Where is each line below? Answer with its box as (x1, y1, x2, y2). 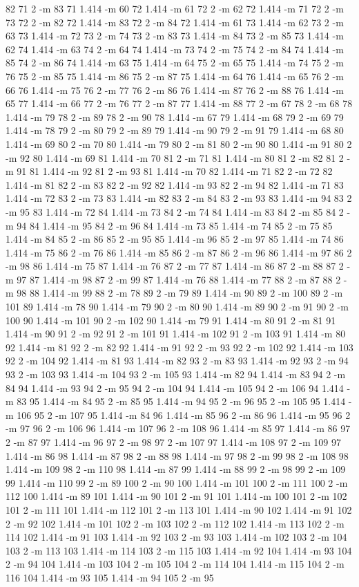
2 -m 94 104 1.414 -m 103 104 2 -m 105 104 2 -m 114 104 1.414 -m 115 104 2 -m (6, 557, 345, 571)
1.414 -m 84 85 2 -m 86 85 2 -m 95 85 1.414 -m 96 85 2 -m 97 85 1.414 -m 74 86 (6, 232, 344, 246)
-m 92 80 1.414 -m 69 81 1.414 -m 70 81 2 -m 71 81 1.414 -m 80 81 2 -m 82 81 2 (6, 150, 344, 165)
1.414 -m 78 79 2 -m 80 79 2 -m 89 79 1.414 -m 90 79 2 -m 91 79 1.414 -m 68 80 (6, 123, 344, 138)
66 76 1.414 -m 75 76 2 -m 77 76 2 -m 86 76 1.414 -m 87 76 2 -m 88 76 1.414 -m (6, 82, 344, 97)
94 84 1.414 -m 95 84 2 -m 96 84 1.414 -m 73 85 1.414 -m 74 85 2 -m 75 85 (17, 218, 333, 232)
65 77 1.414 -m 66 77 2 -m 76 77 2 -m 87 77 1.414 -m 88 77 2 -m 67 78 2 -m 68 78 (6, 96, 353, 111)
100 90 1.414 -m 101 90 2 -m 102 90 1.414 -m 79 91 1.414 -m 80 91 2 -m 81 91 (6, 313, 336, 327)
